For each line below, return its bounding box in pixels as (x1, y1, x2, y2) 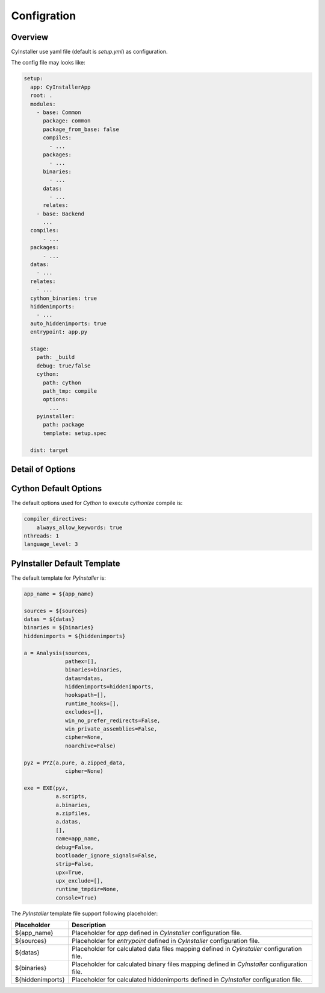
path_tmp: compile (43, 387, 97, 395)
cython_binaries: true (30, 294, 97, 302)
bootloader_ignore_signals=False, (55, 852, 158, 859)
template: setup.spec (43, 430, 107, 437)
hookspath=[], (65, 691, 107, 699)
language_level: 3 (23, 541, 78, 548)
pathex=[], (65, 658, 97, 665)
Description (71, 921, 107, 929)
